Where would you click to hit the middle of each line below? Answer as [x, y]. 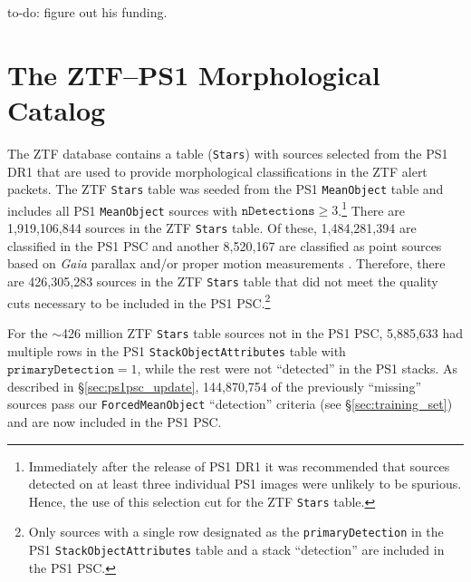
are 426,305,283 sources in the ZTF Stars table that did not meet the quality [223, 281]
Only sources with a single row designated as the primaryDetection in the [236, 532]
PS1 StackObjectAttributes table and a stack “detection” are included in [236, 550]
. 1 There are [371, 209]
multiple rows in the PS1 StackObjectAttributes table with [177, 350]
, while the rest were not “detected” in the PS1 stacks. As [298, 369]
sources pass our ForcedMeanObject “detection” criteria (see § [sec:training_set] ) [230, 404]
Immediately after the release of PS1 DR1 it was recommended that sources [239, 466]
